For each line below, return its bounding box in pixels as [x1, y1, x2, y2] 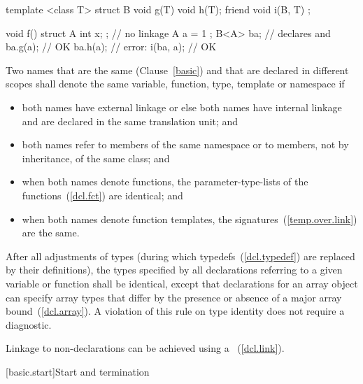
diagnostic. [6, 317, 52, 332]
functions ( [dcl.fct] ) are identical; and [22, 187, 183, 202]
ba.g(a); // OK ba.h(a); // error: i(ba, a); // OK [6, 39, 217, 54]
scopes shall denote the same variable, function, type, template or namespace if [6, 76, 345, 91]
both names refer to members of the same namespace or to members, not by [22, 137, 349, 152]
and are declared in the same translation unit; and [22, 113, 239, 128]
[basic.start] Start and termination [6, 364, 150, 378]
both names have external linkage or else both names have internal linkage [22, 99, 342, 114]
